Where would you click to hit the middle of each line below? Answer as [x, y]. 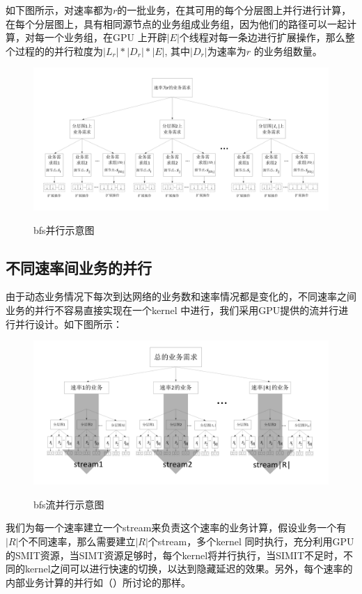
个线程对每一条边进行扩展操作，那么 [262, 37]
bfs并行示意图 [64, 229]
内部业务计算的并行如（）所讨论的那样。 [98, 582]
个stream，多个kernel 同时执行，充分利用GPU [251, 541]
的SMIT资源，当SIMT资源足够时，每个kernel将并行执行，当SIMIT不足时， [174, 555]
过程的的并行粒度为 [59, 50]
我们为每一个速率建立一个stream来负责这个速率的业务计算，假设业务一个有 [176, 527]
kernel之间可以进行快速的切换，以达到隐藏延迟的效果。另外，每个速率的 [189, 569]
